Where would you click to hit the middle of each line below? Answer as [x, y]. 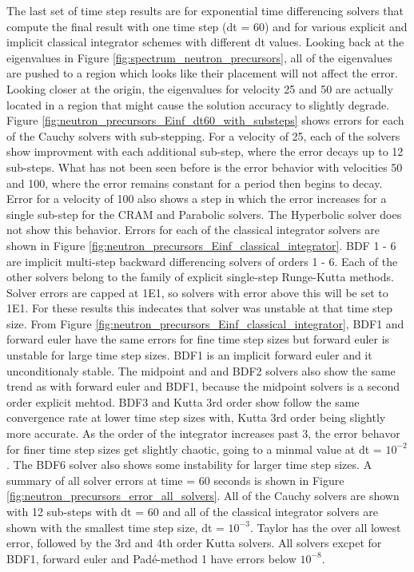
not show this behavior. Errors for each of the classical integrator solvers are [193, 230]
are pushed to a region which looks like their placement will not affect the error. [202, 73]
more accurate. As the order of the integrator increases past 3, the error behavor [203, 433]
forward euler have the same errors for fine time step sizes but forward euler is [198, 339]
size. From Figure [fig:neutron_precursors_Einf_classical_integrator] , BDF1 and [205, 323]
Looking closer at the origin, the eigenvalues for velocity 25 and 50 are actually [200, 88]
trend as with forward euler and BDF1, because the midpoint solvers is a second [203, 386]
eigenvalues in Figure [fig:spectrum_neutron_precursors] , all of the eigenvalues [199, 57]
